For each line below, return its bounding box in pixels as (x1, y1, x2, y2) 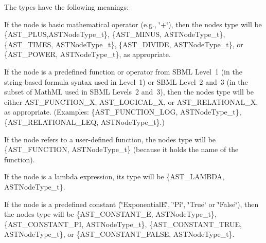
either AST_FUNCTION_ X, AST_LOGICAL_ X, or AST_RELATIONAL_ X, (4, 96, 258, 107)
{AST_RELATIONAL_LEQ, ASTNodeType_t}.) (4, 116, 165, 127)
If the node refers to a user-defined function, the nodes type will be (4, 134, 216, 144)
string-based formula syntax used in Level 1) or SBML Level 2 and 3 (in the (4, 76, 248, 87)
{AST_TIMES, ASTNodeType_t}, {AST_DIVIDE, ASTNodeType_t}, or (4, 39, 243, 49)
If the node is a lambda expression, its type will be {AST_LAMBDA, (4, 171, 224, 182)
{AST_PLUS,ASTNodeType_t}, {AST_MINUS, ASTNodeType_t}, (4, 29, 225, 40)
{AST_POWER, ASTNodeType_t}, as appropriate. (4, 49, 171, 60)
